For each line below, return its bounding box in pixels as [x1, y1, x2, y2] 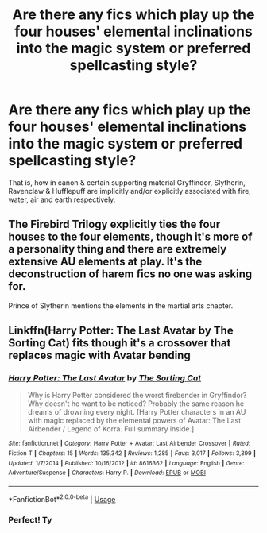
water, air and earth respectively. [8, 195, 116, 204]
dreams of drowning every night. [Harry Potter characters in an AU [27, 407, 246, 417]
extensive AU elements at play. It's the [8, 255, 203, 268]
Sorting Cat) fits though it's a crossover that [8, 336, 231, 350]
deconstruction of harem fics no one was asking [8, 268, 253, 281]
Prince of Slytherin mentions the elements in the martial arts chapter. [8, 300, 234, 311]
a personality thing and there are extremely [8, 242, 227, 256]
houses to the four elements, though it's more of [8, 230, 253, 244]
